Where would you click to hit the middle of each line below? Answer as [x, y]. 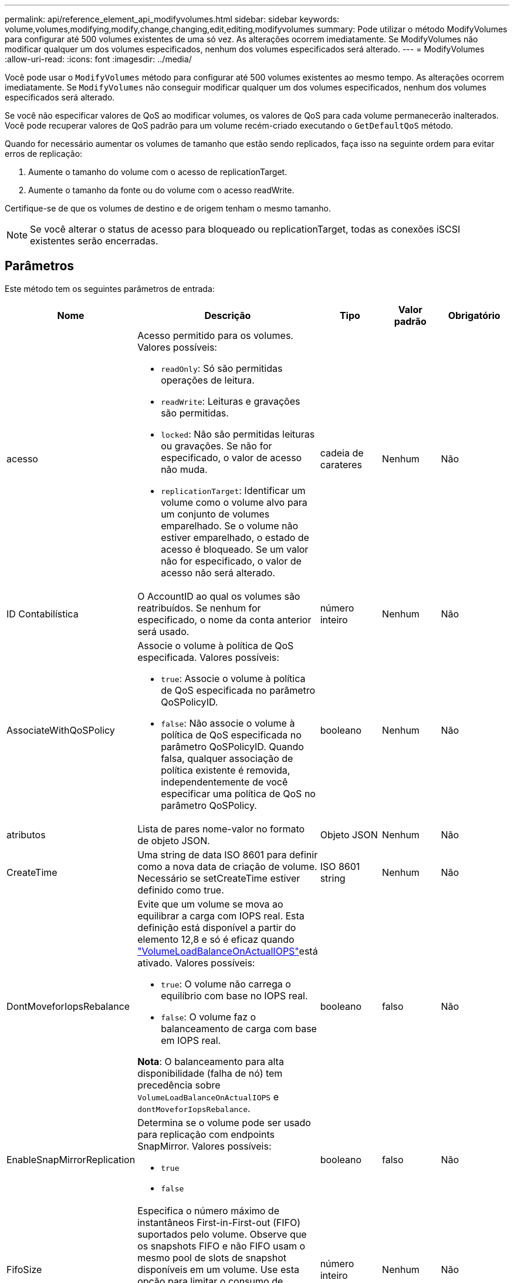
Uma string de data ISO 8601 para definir [228, 854]
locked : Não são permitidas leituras [238, 434]
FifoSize [24, 1269]
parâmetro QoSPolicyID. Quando [232, 746]
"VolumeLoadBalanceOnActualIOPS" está [228, 951]
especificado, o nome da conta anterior [224, 619]
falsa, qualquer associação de [227, 758]
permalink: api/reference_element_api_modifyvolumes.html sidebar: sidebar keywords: [172, 19]
